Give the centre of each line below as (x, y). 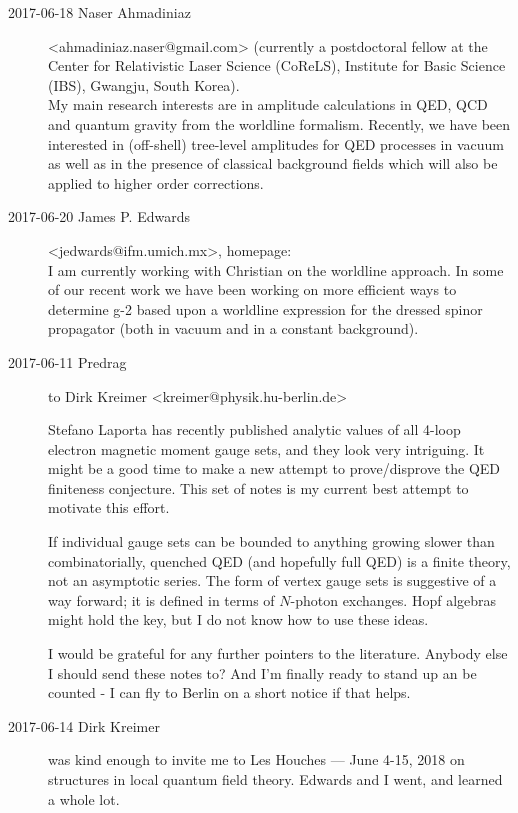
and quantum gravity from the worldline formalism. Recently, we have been (279, 123)
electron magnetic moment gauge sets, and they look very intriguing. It (266, 448)
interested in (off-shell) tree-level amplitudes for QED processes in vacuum (276, 143)
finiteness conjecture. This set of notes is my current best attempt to (258, 487)
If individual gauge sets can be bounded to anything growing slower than (271, 541)
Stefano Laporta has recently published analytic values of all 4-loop (254, 429)
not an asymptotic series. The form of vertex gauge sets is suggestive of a (272, 580)
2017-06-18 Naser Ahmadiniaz (99, 12)
